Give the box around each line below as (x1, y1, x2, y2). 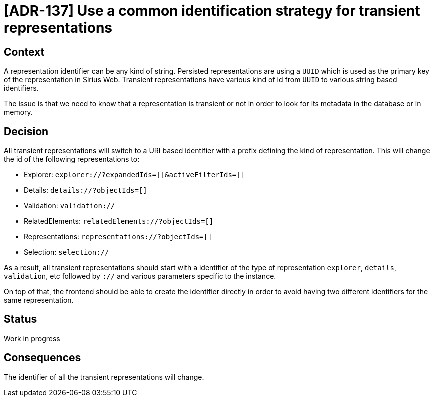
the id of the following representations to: (4, 155, 140, 164)
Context (4, 45, 45, 58)
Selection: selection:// (24, 248, 109, 257)
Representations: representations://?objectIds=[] (24, 232, 212, 241)
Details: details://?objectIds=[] (24, 186, 147, 195)
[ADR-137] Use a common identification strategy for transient (4, 2, 420, 19)
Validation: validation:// (24, 201, 115, 210)
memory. (4, 108, 33, 117)
